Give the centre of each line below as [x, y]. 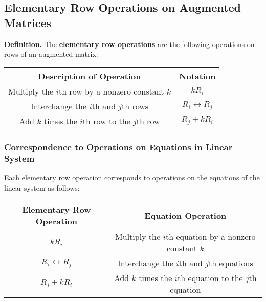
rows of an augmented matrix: [51, 54]
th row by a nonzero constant [111, 91]
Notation [197, 76]
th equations [231, 263]
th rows [135, 106]
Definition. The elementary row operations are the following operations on [129, 44]
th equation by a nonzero [210, 237]
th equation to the [210, 278]
